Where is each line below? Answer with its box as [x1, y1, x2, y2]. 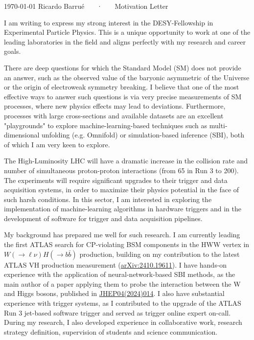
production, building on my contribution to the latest [79, 249, 240, 259]
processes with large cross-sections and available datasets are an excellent [4, 110, 224, 120]
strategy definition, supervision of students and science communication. [4, 326, 218, 337]
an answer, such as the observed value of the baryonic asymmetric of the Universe [4, 72, 250, 82]
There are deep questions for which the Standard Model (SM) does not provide [4, 62, 241, 72]
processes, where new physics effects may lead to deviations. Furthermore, [4, 101, 226, 111]
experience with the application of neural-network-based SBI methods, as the [4, 269, 235, 279]
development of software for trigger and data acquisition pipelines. [4, 213, 203, 223]
